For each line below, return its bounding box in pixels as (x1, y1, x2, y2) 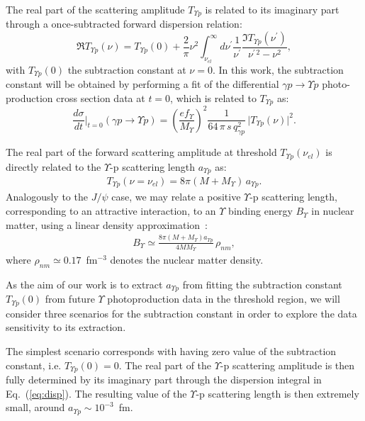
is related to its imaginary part (205, 2, 339, 16)
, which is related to (170, 90, 257, 105)
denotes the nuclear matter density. (110, 252, 264, 267)
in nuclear (311, 203, 354, 218)
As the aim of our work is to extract (6, 276, 163, 291)
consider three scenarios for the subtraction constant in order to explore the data (6, 305, 357, 320)
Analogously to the (6, 189, 88, 204)
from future (45, 291, 95, 306)
